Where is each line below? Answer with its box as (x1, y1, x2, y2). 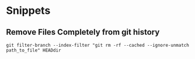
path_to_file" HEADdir (6, 47, 61, 53)
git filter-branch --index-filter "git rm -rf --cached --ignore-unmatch (6, 42, 190, 48)
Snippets (6, 4, 51, 17)
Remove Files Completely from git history (6, 27, 160, 37)
